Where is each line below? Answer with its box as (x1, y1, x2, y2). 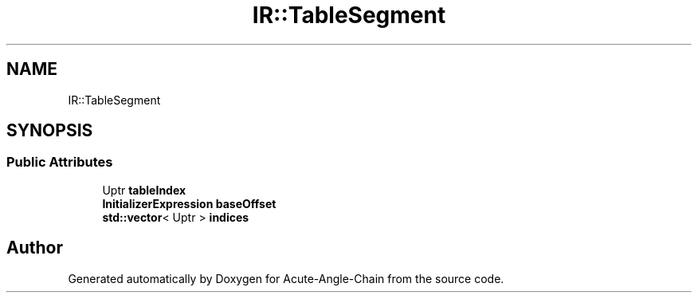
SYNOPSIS (6, 120, 93, 141)
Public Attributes (6, 154, 113, 171)
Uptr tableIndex (102, 183, 186, 197)
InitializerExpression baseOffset (102, 196, 276, 210)
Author (6, 238, 63, 258)
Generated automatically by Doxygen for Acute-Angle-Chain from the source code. (68, 271, 504, 285)
